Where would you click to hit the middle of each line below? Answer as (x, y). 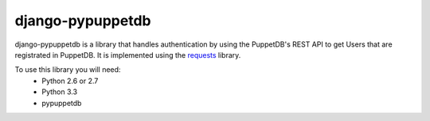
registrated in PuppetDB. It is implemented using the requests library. (128, 55)
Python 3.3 (60, 92)
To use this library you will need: (68, 70)
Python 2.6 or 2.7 (70, 81)
